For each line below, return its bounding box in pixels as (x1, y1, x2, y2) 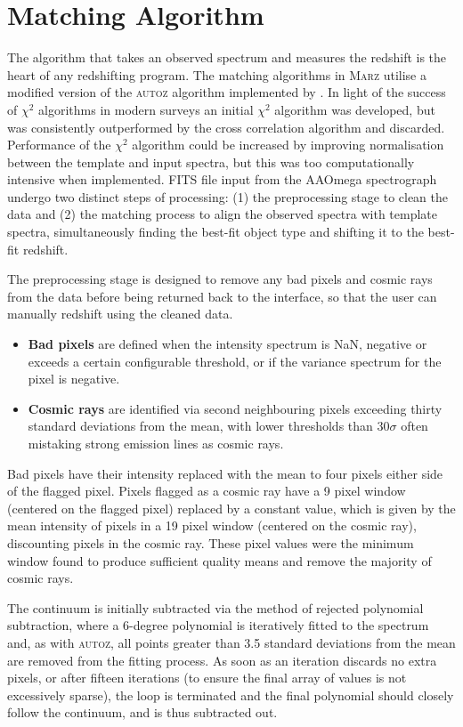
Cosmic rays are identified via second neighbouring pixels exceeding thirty (28, 399, 443, 417)
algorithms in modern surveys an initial (38, 100, 254, 118)
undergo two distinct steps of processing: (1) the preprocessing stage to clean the (7, 187, 449, 206)
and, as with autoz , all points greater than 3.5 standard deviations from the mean (7, 633, 456, 651)
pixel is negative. (28, 369, 120, 388)
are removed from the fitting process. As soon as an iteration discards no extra (7, 650, 437, 669)
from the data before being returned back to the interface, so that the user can (7, 287, 437, 305)
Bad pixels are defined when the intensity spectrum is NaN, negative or (28, 335, 427, 353)
